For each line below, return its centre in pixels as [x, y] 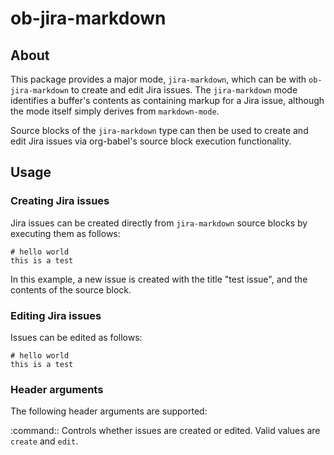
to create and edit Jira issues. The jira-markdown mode [184, 90]
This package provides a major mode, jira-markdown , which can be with [158, 79]
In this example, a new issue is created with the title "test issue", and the [159, 279]
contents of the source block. [71, 289]
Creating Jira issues [60, 201]
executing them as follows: [65, 233]
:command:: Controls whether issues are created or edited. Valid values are [165, 431]
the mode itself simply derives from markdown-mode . [115, 111]
